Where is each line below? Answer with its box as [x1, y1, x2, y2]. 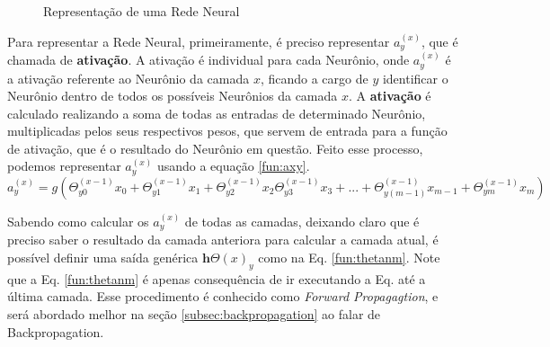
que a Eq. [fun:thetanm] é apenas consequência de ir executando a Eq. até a [7, 269, 426, 288]
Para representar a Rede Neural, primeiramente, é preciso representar [7, 31, 390, 50]
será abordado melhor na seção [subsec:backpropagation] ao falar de [7, 304, 381, 323]
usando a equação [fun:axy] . [156, 156, 310, 175]
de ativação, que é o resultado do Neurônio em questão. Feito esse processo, [7, 138, 423, 157]
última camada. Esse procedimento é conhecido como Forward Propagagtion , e [7, 287, 439, 306]
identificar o [382, 68, 448, 87]
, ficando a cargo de [260, 68, 368, 87]
